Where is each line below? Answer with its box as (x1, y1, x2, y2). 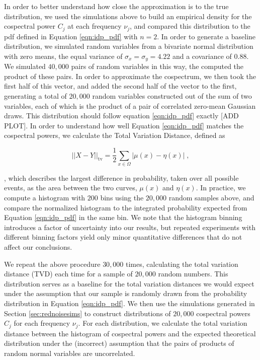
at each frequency (67, 21, 122, 31)
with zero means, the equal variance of (4, 50, 123, 61)
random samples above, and (168, 192, 254, 203)
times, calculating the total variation (126, 258, 238, 269)
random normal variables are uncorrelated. (4, 347, 135, 358)
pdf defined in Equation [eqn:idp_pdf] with (4, 31, 138, 41)
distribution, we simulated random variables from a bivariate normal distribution (4, 41, 253, 51)
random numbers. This (158, 268, 228, 279)
